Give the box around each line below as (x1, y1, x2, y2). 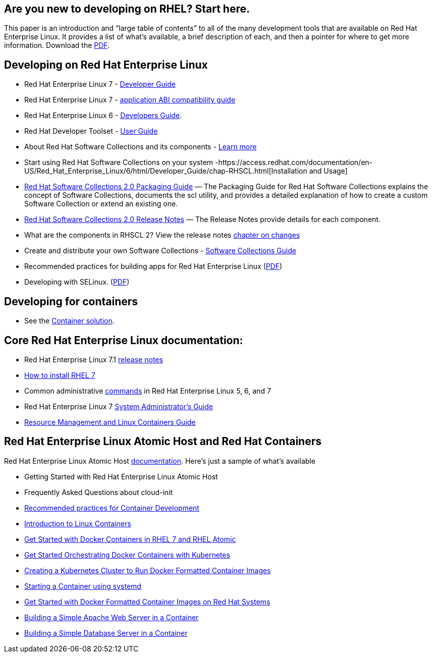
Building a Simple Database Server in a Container (24, 628, 188, 637)
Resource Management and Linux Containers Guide (24, 417, 196, 426)
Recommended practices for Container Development (24, 503, 199, 512)
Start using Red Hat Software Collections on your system (24, 158, 213, 167)
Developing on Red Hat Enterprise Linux (4, 58, 208, 71)
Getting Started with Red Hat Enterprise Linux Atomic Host (24, 472, 218, 481)
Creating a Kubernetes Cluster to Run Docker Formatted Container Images (24, 566, 271, 575)
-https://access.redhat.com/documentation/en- (214, 158, 373, 167)
